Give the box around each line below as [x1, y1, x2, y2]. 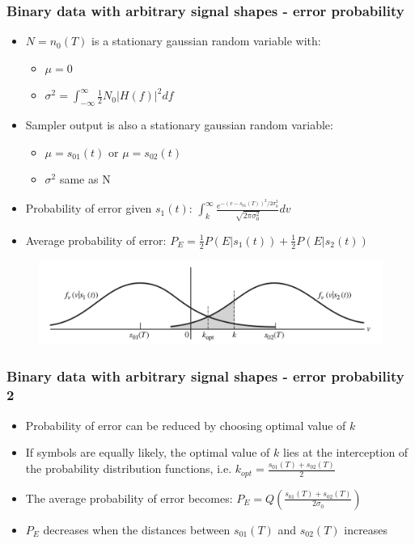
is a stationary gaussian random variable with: [91, 32, 321, 49]
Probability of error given [25, 200, 152, 217]
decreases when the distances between [43, 521, 231, 538]
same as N [59, 171, 111, 188]
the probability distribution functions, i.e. [25, 460, 232, 477]
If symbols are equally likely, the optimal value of [25, 444, 270, 461]
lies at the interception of [283, 444, 409, 461]
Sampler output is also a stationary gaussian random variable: [25, 116, 333, 133]
